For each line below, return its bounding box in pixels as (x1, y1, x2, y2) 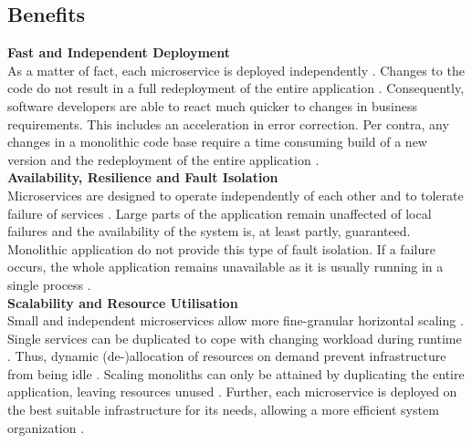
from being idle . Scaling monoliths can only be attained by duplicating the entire (7, 364, 465, 383)
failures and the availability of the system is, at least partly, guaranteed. (7, 221, 411, 241)
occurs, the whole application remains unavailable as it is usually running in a (7, 257, 444, 276)
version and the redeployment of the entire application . (7, 149, 320, 169)
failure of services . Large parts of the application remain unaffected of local (7, 203, 432, 222)
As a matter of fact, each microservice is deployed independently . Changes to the (7, 60, 465, 79)
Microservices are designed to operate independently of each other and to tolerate (7, 185, 464, 204)
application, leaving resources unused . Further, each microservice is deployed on (7, 382, 457, 401)
